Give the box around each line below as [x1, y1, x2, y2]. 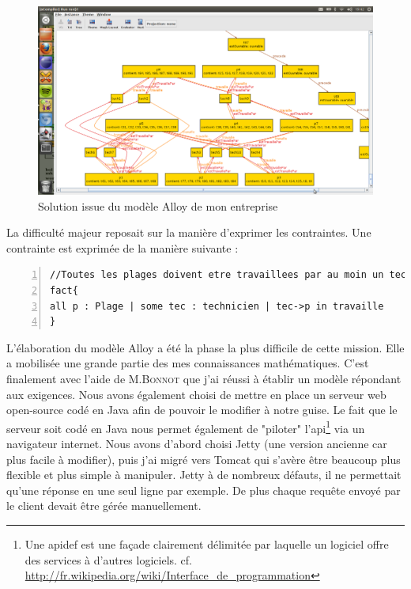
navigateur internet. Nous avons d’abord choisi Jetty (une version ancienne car [6, 435, 387, 452]
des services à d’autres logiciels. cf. [25, 551, 192, 568]
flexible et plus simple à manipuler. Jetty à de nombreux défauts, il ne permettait [6, 466, 402, 483]
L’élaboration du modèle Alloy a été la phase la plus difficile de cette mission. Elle [6, 339, 405, 355]
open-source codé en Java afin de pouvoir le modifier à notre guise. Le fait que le [6, 401, 398, 418]
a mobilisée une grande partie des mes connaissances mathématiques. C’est [6, 355, 369, 371]
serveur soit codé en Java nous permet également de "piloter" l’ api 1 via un [6, 417, 365, 436]
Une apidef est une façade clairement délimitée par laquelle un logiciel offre [25, 536, 389, 553]
